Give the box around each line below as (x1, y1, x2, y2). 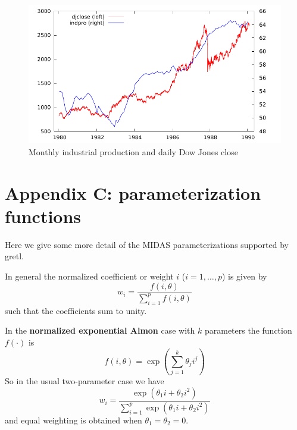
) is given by (221, 269, 267, 282)
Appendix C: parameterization (5, 180, 261, 205)
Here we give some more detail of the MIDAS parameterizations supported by (5, 238, 289, 250)
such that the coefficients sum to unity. (5, 304, 147, 316)
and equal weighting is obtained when (5, 413, 142, 426)
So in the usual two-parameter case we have (5, 375, 164, 387)
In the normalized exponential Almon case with (5, 324, 195, 337)
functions (5, 203, 82, 228)
